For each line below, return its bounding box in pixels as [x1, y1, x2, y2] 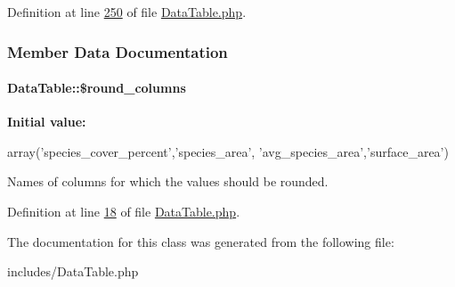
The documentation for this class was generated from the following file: [7, 232, 394, 250]
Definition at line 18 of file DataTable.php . [7, 202, 240, 221]
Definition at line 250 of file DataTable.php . [7, 3, 247, 20]
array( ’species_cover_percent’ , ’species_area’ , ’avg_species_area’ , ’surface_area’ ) [7, 142, 449, 160]
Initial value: [7, 112, 86, 131]
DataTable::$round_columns [7, 78, 186, 97]
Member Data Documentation [7, 40, 228, 62]
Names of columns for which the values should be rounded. [7, 172, 329, 191]
